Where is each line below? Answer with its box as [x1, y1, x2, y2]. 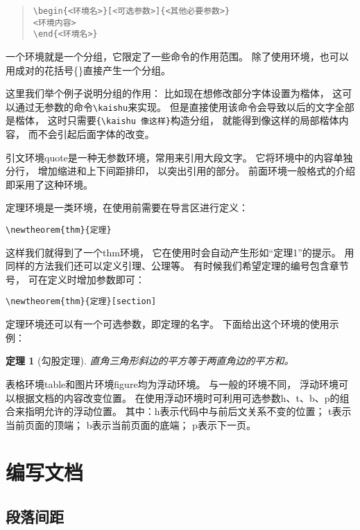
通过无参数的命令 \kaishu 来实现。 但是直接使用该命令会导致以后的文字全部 [15, 99, 354, 114]
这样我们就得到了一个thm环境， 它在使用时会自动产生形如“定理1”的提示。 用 [6, 245, 354, 259]
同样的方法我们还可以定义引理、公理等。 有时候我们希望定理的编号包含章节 [6, 258, 349, 273]
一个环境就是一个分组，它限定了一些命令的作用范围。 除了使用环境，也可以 [6, 48, 349, 63]
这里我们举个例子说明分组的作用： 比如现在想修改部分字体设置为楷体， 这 [6, 86, 343, 100]
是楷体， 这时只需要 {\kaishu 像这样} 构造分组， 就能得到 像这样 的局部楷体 [6, 113, 339, 127]
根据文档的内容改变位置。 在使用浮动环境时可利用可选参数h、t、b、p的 [15, 390, 340, 405]
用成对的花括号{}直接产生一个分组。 [6, 62, 171, 77]
